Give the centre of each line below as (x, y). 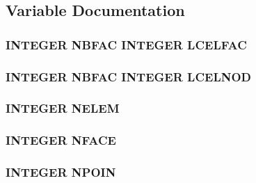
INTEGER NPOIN (61, 172)
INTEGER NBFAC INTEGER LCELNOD (129, 76)
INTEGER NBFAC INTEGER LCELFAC (126, 44)
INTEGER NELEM (63, 108)
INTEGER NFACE (61, 140)
